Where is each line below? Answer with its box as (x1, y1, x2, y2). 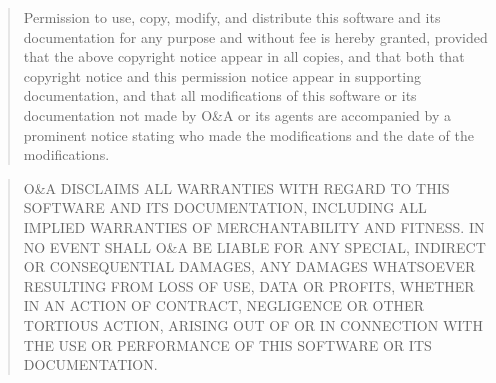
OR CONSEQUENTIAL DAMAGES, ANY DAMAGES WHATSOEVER (23, 256, 476, 277)
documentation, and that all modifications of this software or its (23, 85, 417, 106)
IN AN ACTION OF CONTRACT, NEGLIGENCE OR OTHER (23, 295, 424, 316)
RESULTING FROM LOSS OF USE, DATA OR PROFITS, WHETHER (23, 275, 475, 296)
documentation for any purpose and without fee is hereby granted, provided (23, 26, 488, 47)
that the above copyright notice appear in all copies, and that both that (23, 46, 465, 67)
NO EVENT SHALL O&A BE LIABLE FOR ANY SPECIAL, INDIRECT (23, 236, 486, 257)
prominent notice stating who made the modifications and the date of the (23, 124, 474, 145)
